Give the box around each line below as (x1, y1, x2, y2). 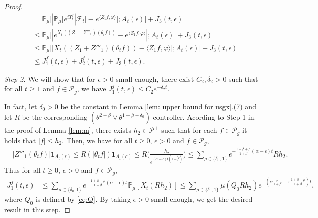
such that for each (161, 124, 217, 135)
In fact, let (4, 101, 37, 111)
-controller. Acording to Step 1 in (150, 112, 255, 122)
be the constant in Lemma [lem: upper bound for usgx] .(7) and (60, 101, 257, 111)
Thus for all (4, 165, 41, 175)
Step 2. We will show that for (4, 73, 96, 84)
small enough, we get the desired (151, 194, 253, 204)
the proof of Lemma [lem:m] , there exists (4, 124, 132, 135)
